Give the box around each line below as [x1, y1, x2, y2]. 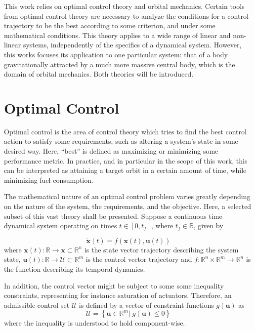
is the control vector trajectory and [85, 254, 192, 264]
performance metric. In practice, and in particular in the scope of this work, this [4, 155, 248, 165]
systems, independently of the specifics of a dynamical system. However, [23, 40, 242, 50]
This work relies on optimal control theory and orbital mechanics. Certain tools [4, 1, 245, 11]
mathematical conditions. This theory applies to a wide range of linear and [4, 30, 231, 40]
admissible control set [4, 299, 70, 310]
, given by [193, 220, 223, 231]
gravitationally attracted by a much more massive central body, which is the [4, 59, 235, 69]
